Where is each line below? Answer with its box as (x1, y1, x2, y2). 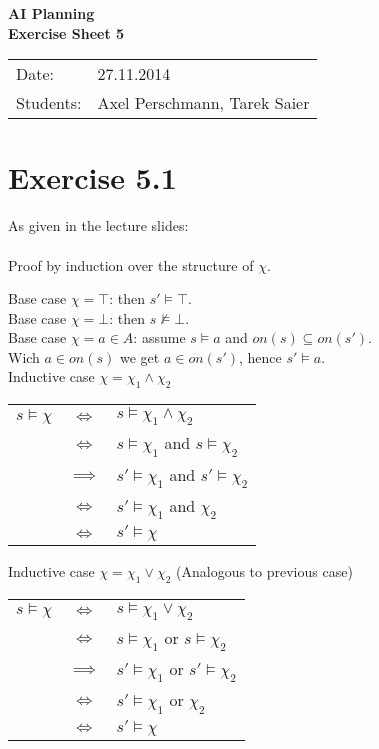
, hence (239, 346, 282, 367)
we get (119, 346, 160, 367)
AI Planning (8, 3, 95, 23)
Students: (16, 91, 82, 115)
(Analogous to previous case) (176, 561, 353, 582)
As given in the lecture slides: (8, 215, 189, 236)
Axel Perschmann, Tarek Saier (97, 91, 310, 115)
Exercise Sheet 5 (8, 22, 125, 43)
